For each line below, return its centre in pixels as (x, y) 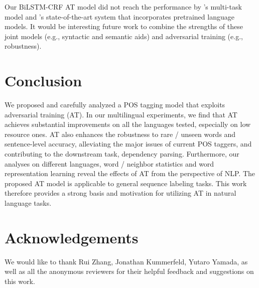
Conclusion (43, 81)
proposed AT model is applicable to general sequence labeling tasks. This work (126, 183)
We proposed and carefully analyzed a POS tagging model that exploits (115, 105)
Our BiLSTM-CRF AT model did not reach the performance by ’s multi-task (123, 7)
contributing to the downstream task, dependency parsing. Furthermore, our (122, 154)
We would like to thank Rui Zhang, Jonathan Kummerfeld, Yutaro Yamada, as (126, 261)
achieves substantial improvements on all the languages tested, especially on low (128, 124)
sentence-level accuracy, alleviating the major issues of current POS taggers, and (128, 144)
